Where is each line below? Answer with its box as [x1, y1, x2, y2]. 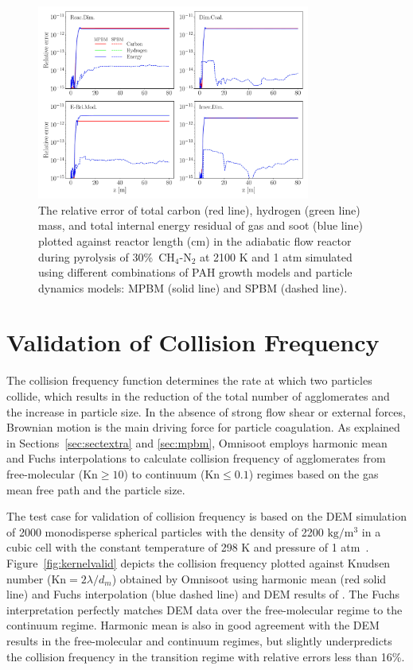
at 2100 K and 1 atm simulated [199, 248, 353, 265]
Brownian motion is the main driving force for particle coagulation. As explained [6, 419, 400, 436]
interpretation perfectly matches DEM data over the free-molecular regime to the [6, 601, 403, 618]
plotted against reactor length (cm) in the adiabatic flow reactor [38, 232, 352, 249]
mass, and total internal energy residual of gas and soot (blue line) [38, 217, 364, 234]
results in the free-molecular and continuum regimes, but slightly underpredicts [6, 632, 392, 649]
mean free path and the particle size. [6, 481, 185, 498]
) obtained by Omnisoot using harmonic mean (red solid [111, 570, 387, 587]
